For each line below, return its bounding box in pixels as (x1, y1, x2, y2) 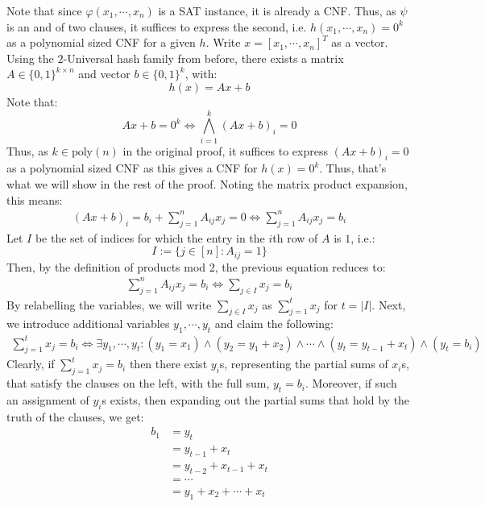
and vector (78, 65, 131, 82)
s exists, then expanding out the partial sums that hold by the (102, 392, 410, 409)
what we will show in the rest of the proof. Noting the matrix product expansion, (6, 176, 408, 193)
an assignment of (6, 392, 89, 409)
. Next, (371, 296, 406, 313)
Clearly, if (6, 355, 55, 372)
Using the (6, 49, 54, 66)
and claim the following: (214, 315, 334, 332)
